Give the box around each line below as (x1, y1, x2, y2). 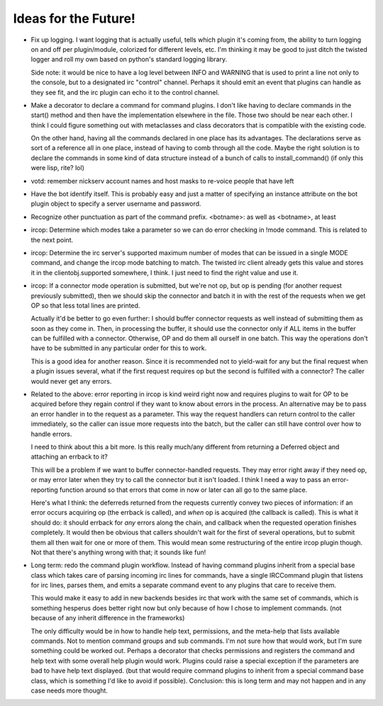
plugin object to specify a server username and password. (30, 199, 201, 208)
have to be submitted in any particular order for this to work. (30, 344, 207, 352)
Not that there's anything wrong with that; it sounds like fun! (30, 548, 206, 556)
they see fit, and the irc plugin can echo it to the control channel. (30, 88, 220, 96)
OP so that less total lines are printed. (30, 301, 140, 310)
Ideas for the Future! (13, 11, 136, 26)
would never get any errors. (30, 376, 112, 386)
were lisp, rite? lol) (30, 164, 84, 172)
